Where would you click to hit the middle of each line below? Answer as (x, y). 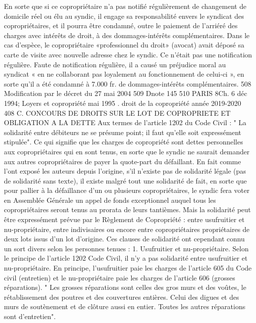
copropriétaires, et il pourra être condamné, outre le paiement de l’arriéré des (121, 25)
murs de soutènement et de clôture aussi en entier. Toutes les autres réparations (125, 306)
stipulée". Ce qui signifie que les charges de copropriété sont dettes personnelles (124, 142)
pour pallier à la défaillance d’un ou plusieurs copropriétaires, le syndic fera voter (127, 190)
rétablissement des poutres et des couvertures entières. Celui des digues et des (122, 297)
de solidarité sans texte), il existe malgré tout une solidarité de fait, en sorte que (126, 180)
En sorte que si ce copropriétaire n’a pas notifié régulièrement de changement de (125, 6)
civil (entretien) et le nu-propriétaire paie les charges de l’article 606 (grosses (120, 277)
